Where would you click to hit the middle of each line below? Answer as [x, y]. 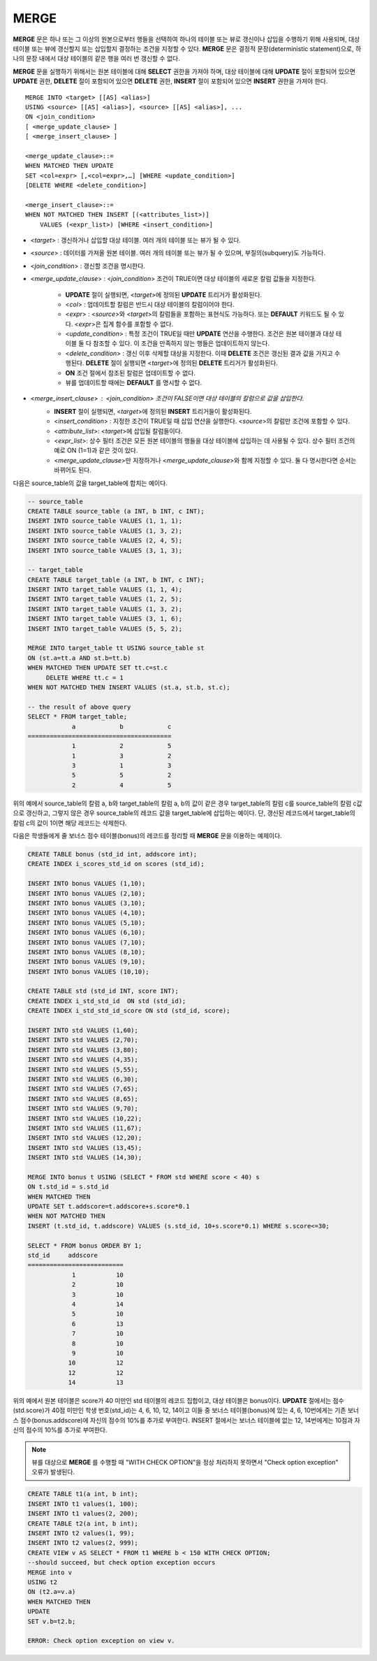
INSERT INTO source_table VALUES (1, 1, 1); [105, 521]
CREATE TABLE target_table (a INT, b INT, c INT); [116, 580]
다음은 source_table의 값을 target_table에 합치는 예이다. [90, 483]
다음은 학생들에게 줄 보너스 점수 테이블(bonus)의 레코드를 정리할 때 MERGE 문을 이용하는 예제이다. [147, 836]
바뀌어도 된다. [73, 470]
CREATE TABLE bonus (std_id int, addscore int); [112, 854]
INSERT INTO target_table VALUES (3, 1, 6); [105, 619]
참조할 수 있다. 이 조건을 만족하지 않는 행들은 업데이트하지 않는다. [182, 343]
